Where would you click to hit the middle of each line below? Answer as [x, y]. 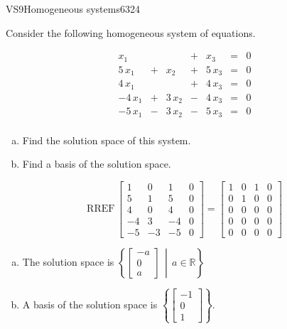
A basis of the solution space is [90, 304]
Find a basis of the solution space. [97, 164]
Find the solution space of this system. [107, 140]
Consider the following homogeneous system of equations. [131, 32]
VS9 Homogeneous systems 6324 [73, 9]
